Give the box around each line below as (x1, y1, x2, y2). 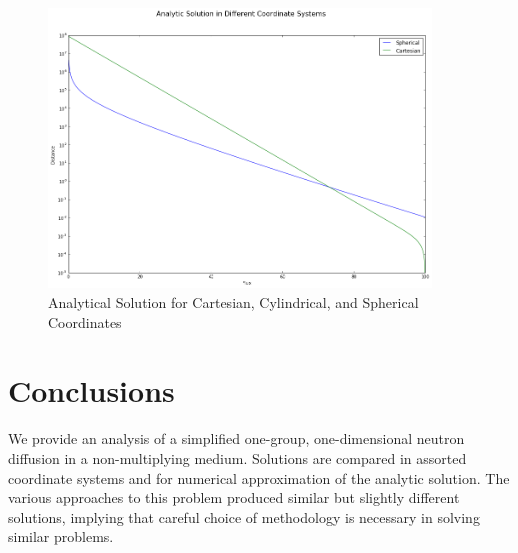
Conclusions (8, 370, 175, 411)
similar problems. (8, 526, 114, 547)
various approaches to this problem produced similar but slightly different (8, 487, 460, 508)
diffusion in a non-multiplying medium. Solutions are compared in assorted (8, 447, 467, 468)
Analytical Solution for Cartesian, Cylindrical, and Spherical (48, 292, 419, 313)
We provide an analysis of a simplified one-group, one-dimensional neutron (8, 428, 465, 449)
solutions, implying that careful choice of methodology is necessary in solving (8, 506, 480, 527)
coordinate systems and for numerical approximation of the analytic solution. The (8, 467, 510, 488)
